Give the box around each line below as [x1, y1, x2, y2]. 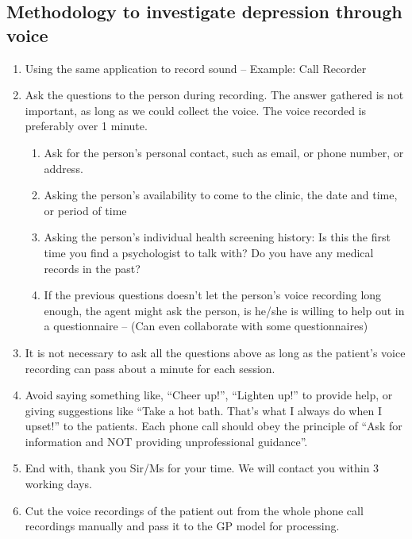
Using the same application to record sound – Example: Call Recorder [25, 60, 367, 76]
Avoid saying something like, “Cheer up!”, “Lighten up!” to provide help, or [25, 387, 393, 403]
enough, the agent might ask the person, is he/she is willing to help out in [44, 302, 405, 318]
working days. [25, 475, 92, 492]
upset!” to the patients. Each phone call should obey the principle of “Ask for [25, 418, 402, 434]
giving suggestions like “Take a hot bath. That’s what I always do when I [25, 402, 382, 418]
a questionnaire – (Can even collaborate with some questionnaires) [44, 318, 368, 334]
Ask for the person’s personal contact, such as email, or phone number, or [44, 144, 404, 160]
